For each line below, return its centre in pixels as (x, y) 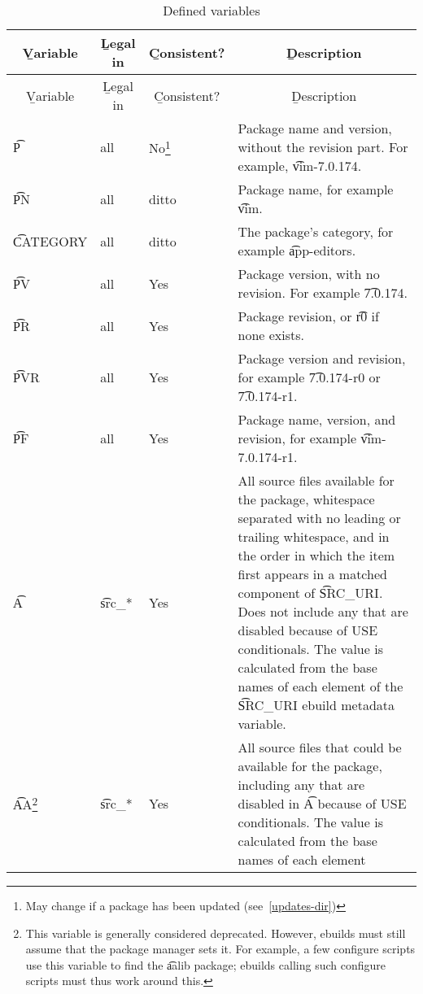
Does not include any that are (323, 611)
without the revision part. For (323, 147)
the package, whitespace (306, 499)
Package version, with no (309, 274)
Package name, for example (316, 189)
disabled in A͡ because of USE (322, 803)
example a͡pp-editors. (297, 250)
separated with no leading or (319, 518)
